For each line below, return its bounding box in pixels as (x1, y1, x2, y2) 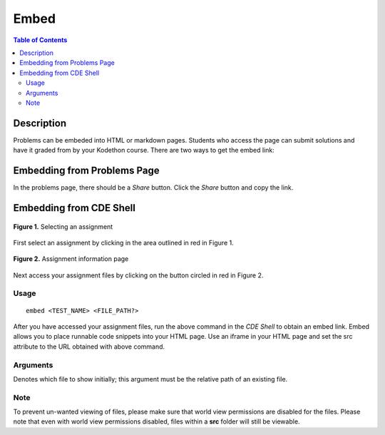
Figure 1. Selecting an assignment (13, 222, 113, 231)
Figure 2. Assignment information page (13, 255, 129, 263)
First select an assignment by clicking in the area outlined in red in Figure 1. (13, 238, 235, 247)
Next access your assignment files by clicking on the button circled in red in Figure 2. (13, 271, 264, 280)
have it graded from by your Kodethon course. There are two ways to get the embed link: (13, 146, 274, 155)
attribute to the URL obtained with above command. (13, 342, 165, 351)
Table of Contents (13, 36, 68, 44)
